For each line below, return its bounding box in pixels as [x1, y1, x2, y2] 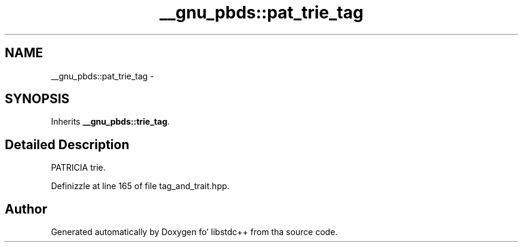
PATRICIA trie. [51, 162, 106, 173]
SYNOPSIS [5, 91, 70, 107]
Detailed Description [5, 137, 130, 152]
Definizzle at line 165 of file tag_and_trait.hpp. [51, 181, 230, 192]
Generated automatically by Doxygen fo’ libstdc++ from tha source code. [51, 227, 338, 237]
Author [5, 201, 47, 217]
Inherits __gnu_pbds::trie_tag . [51, 116, 170, 127]
